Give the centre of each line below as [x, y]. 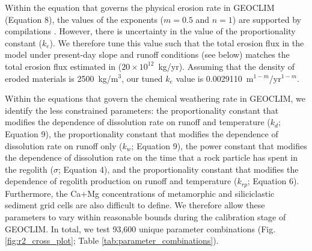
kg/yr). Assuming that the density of [227, 66]
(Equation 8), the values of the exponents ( [84, 19]
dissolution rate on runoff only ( [64, 145]
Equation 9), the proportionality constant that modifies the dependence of [142, 133]
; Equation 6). [273, 181]
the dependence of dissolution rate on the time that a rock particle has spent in [151, 157]
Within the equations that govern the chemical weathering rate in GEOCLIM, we [155, 98]
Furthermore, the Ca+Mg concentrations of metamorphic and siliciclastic [140, 193]
